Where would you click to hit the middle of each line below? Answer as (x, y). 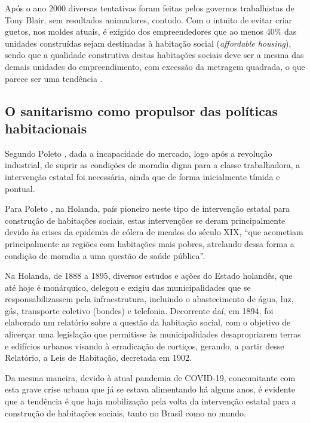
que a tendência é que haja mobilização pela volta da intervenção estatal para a (151, 401)
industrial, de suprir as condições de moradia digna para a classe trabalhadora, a (153, 165)
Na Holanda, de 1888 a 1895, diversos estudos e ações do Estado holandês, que (149, 276)
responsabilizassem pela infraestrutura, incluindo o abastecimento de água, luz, (149, 299)
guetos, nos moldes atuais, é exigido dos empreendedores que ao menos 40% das (151, 31)
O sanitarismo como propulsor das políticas (142, 110)
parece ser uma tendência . (54, 78)
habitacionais (46, 128)
